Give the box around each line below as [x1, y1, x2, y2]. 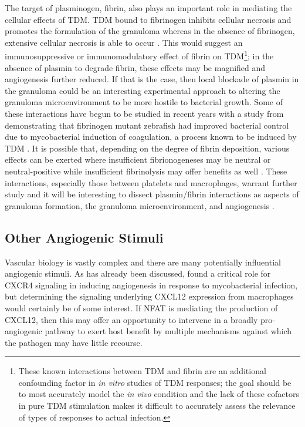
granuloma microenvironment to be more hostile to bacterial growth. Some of [5, 96, 283, 108]
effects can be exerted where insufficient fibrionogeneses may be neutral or [5, 153, 271, 166]
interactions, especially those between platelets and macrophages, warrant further [5, 176, 297, 189]
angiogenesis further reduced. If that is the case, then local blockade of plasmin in [5, 73, 299, 85]
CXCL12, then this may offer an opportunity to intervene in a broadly [5, 313, 258, 325]
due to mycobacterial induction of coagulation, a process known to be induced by [5, 130, 297, 143]
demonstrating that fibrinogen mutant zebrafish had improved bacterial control [5, 119, 289, 131]
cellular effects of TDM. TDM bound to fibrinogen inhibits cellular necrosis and [5, 13, 292, 25]
